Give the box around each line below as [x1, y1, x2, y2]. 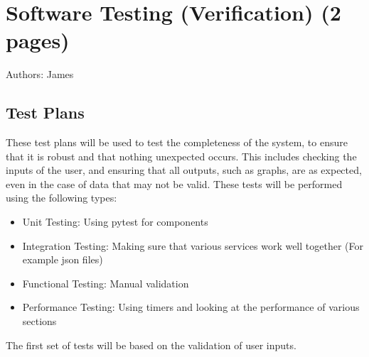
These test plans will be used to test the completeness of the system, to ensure [6, 135, 348, 150]
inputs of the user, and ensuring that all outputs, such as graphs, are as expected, [6, 163, 362, 177]
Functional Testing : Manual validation [22, 275, 189, 290]
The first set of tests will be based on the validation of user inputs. [6, 337, 296, 352]
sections [22, 314, 57, 329]
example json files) [22, 252, 103, 267]
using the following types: [6, 190, 117, 205]
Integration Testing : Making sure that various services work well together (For [22, 238, 363, 253]
